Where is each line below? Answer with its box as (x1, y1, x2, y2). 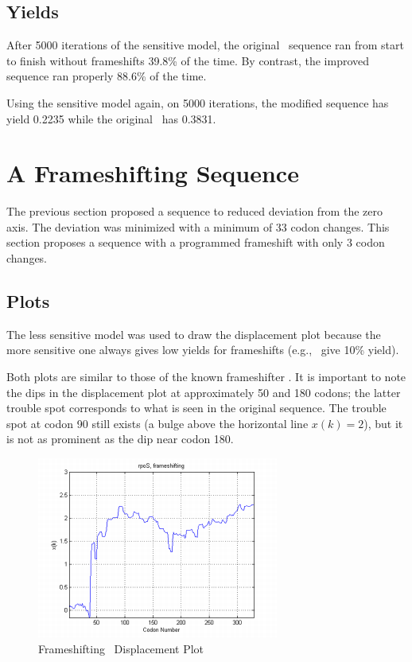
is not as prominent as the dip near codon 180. (6, 430, 234, 447)
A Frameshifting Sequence (6, 157, 299, 189)
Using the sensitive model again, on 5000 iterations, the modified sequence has (6, 94, 389, 111)
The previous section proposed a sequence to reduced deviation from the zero (6, 203, 383, 220)
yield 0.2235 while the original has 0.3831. (6, 110, 216, 127)
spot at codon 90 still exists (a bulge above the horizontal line (6, 415, 309, 431)
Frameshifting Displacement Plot (38, 640, 204, 656)
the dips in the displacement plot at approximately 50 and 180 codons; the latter (6, 384, 401, 400)
